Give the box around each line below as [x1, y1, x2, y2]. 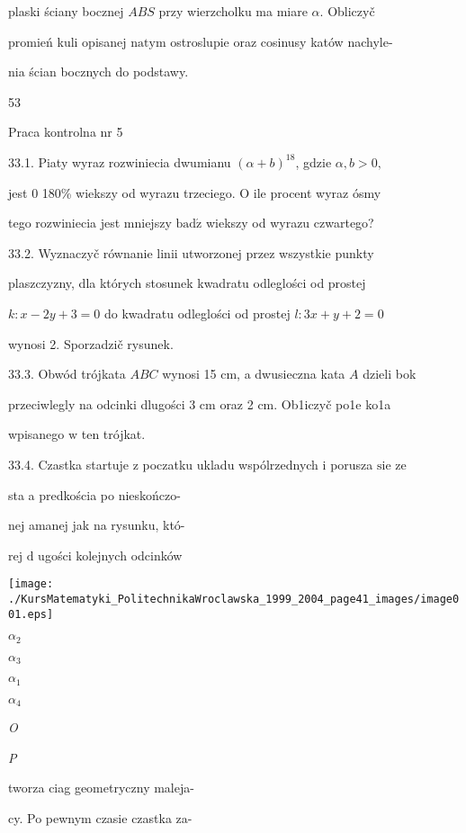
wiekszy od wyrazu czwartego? [205, 213, 374, 232]
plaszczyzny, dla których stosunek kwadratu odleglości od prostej [8, 273, 366, 292]
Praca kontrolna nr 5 [8, 122, 123, 141]
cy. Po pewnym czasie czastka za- [8, 808, 193, 827]
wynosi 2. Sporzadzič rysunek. [8, 334, 174, 353]
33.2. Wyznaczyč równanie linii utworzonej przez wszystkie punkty [8, 243, 374, 262]
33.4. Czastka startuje [8, 454, 129, 473]
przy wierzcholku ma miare [158, 2, 308, 20]
